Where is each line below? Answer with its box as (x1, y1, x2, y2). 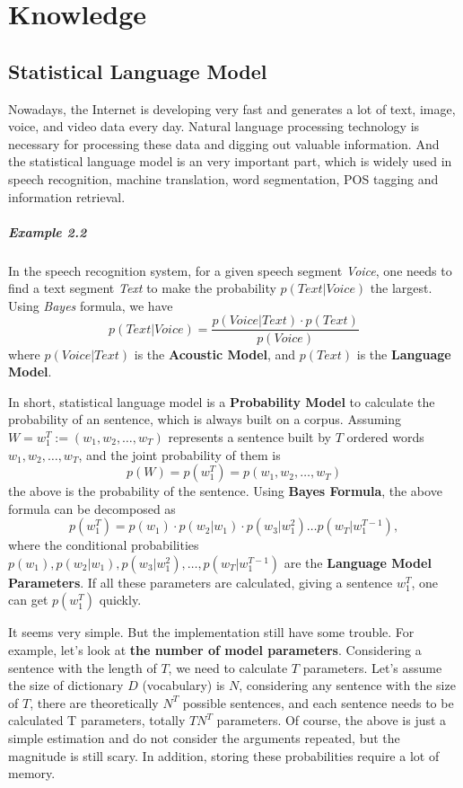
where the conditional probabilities (8, 536, 199, 554)
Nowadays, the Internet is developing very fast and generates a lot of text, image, (8, 99, 456, 118)
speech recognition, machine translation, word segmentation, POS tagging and (8, 169, 439, 188)
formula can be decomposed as (8, 499, 176, 518)
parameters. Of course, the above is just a (216, 711, 447, 730)
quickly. (99, 590, 142, 609)
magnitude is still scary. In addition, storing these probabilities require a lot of (8, 746, 440, 765)
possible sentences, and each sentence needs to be (182, 693, 454, 712)
